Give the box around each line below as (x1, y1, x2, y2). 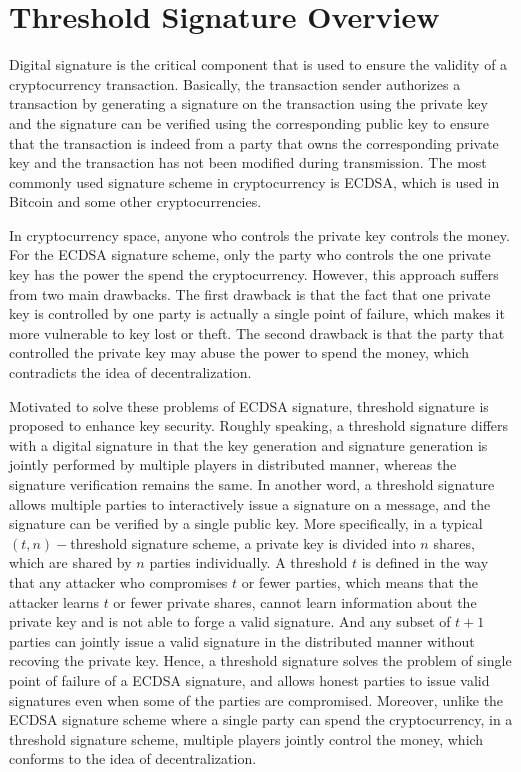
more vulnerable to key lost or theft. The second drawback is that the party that (9, 322, 505, 343)
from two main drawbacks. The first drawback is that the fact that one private (9, 283, 491, 304)
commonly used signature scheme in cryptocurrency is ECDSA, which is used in (9, 171, 500, 192)
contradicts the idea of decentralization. (9, 362, 252, 383)
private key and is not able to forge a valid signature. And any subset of (9, 611, 451, 632)
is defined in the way (361, 552, 489, 573)
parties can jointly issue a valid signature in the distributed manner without (9, 630, 475, 651)
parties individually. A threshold (149, 552, 348, 573)
